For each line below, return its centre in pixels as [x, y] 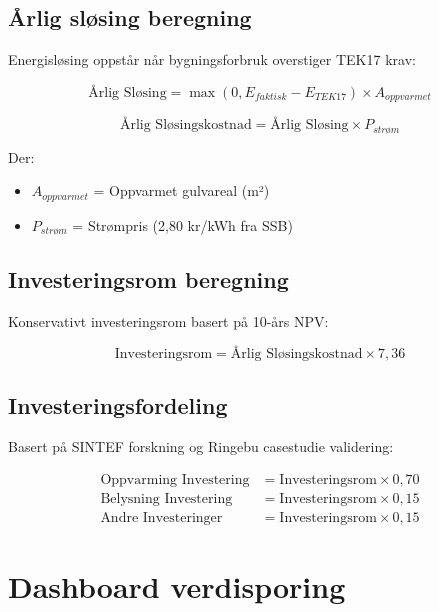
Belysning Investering [166, 498]
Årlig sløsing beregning [130, 17]
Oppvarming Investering [175, 479]
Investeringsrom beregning [148, 278]
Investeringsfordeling [118, 404]
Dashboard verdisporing [177, 586]
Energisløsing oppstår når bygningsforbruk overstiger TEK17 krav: [212, 59]
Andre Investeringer [161, 518]
